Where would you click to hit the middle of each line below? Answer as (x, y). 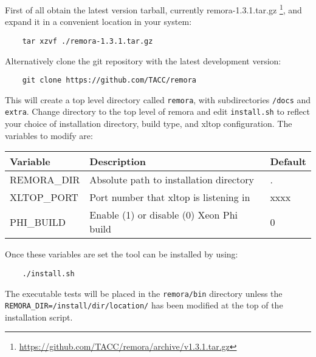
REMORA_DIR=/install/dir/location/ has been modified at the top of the (144, 305)
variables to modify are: (49, 135)
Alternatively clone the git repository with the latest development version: (143, 60)
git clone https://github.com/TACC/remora (109, 80)
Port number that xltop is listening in (170, 197)
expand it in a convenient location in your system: (98, 22)
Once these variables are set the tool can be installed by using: (122, 254)
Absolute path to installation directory (172, 180)
